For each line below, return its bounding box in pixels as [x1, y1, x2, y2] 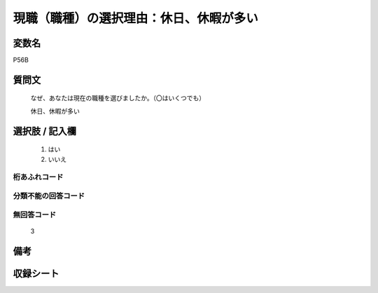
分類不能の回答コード [13, 191, 85, 200]
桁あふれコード [13, 172, 64, 182]
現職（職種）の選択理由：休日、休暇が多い [13, 11, 259, 26]
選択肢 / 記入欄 [13, 125, 77, 137]
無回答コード [13, 210, 57, 219]
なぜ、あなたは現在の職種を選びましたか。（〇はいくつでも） [30, 94, 206, 102]
